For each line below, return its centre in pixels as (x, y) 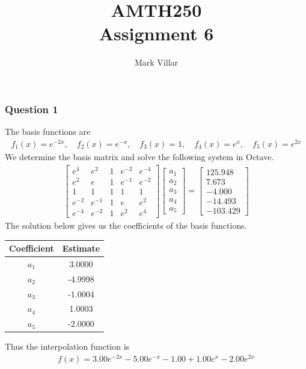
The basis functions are (48, 132)
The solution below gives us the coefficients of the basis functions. (126, 225)
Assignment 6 (156, 33)
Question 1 (32, 109)
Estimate (81, 248)
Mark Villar (156, 62)
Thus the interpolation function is (67, 346)
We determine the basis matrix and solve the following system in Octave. (139, 156)
